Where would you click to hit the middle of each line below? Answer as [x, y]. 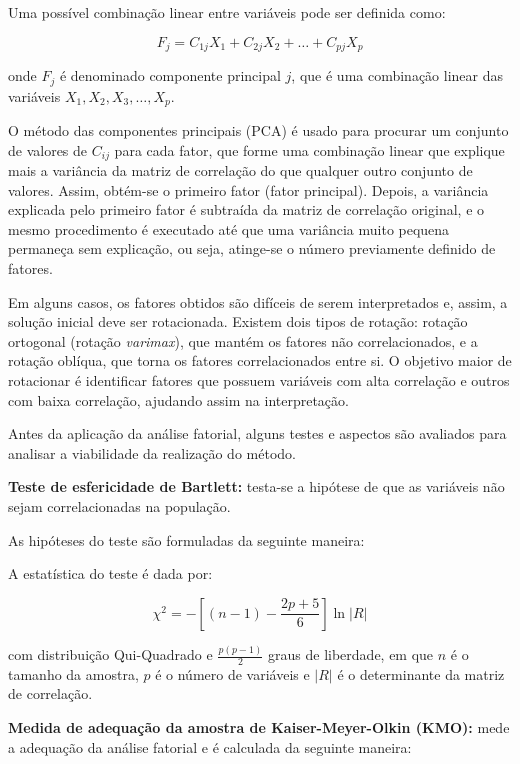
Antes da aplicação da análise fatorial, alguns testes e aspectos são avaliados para [257, 433]
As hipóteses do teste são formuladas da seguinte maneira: [186, 539]
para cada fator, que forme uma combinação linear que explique [309, 149]
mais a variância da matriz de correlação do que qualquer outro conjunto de [240, 170]
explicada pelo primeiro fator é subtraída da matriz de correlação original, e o [246, 209]
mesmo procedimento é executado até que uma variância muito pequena [229, 228]
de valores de [48, 149]
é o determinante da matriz [421, 673]
